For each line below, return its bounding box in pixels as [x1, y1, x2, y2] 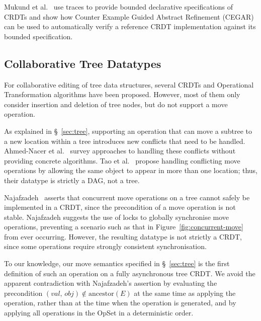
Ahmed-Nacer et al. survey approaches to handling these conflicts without [4, 145, 236, 156]
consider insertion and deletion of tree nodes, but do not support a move [4, 99, 228, 109]
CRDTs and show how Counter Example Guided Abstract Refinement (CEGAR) [4, 11, 254, 22]
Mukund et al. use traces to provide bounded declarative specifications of [4, 2, 233, 12]
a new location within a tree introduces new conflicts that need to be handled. [4, 135, 245, 146]
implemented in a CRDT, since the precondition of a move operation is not [4, 202, 236, 212]
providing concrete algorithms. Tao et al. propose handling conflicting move [4, 155, 240, 166]
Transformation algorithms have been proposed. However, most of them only [4, 89, 240, 100]
